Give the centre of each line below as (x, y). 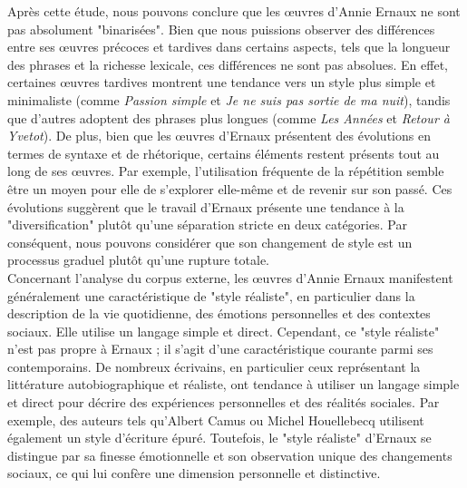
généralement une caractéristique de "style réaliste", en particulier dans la (211, 295)
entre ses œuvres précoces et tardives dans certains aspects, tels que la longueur (229, 47)
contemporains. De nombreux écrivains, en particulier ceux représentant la (214, 366)
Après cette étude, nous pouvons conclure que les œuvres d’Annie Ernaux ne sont (234, 11)
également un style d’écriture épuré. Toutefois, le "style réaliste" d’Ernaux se (219, 438)
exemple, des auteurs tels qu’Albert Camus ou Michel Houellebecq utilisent (216, 420)
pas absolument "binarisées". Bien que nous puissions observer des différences (221, 29)
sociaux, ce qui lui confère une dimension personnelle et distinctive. (194, 473)
